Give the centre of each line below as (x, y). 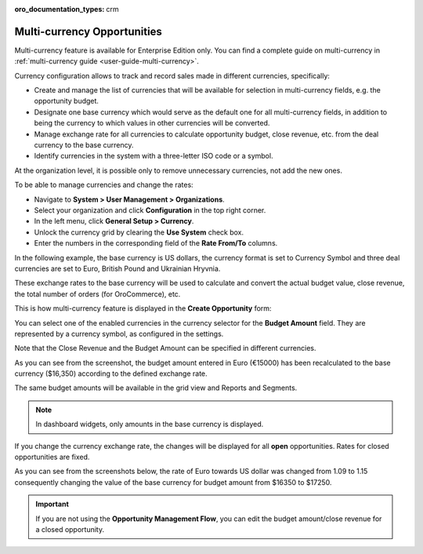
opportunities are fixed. (52, 457)
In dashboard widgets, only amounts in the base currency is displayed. (150, 425)
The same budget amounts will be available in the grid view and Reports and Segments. (156, 388)
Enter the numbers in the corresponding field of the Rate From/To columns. (156, 243)
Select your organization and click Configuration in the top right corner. (150, 210)
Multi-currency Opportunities (88, 31)
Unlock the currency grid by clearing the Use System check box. (139, 232)
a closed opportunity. (70, 529)
